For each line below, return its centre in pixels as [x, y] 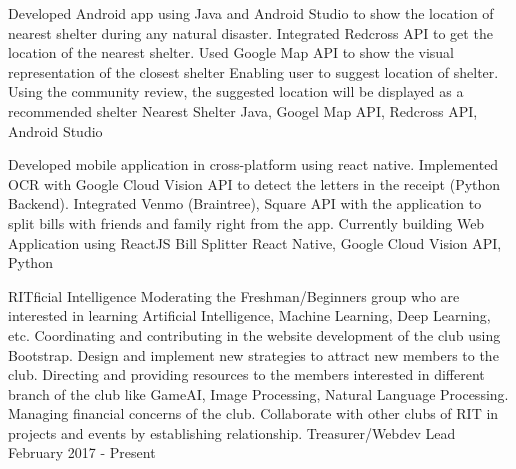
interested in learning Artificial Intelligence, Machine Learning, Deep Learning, [249, 315]
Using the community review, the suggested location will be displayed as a [236, 91]
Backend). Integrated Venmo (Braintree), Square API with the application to [245, 203]
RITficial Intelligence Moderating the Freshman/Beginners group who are [234, 295]
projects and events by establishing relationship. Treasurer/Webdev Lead [232, 432]
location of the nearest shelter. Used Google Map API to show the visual [231, 52]
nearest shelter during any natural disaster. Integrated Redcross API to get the [250, 32]
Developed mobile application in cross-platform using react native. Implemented [253, 164]
